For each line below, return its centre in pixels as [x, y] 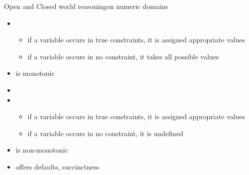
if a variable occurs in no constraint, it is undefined [105, 133]
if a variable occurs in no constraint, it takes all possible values [123, 56]
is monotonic [35, 73]
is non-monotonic [42, 150]
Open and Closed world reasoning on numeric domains [86, 6]
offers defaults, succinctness [57, 166]
